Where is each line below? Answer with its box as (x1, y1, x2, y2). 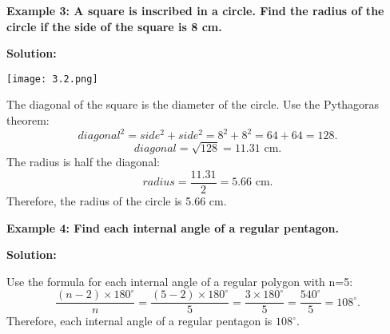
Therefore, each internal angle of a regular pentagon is (6, 312, 273, 329)
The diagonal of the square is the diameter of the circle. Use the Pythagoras (6, 96, 380, 113)
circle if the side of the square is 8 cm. (6, 18, 222, 34)
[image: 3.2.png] (6, 73, 98, 85)
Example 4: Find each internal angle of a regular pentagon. (6, 219, 339, 236)
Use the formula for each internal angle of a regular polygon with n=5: (6, 272, 353, 289)
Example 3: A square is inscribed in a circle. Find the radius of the (6, 2, 384, 18)
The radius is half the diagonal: (6, 153, 160, 170)
